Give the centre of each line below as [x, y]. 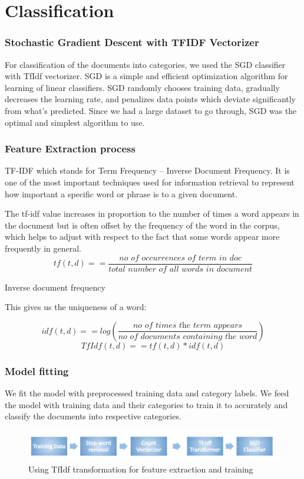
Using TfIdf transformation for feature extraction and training [141, 469]
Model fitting [37, 371]
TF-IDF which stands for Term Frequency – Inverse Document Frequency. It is [147, 170]
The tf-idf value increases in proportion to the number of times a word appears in [152, 214]
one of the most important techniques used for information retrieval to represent [150, 182]
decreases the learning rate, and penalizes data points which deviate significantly [151, 99]
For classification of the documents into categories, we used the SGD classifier [145, 64]
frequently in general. [43, 248]
